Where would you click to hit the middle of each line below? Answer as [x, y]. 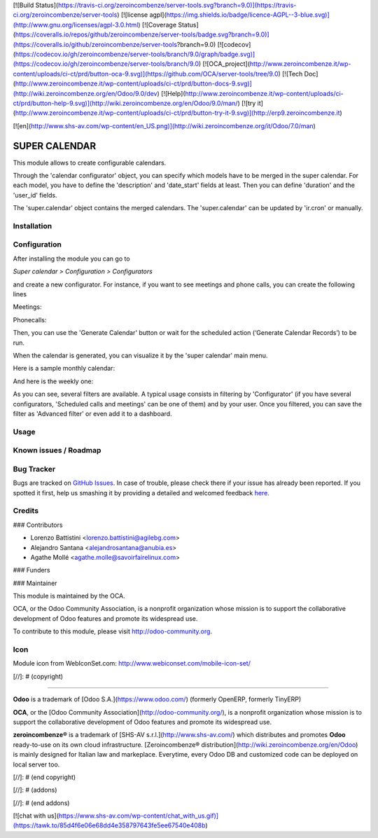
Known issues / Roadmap [57, 451]
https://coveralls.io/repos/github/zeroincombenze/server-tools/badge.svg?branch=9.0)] [142, 34]
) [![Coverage [157, 25]
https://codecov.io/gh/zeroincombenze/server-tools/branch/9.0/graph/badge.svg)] [135, 54]
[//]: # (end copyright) [44, 777]
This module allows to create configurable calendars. [90, 163]
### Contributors [38, 525]
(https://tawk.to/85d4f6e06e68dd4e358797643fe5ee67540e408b [109, 825]
